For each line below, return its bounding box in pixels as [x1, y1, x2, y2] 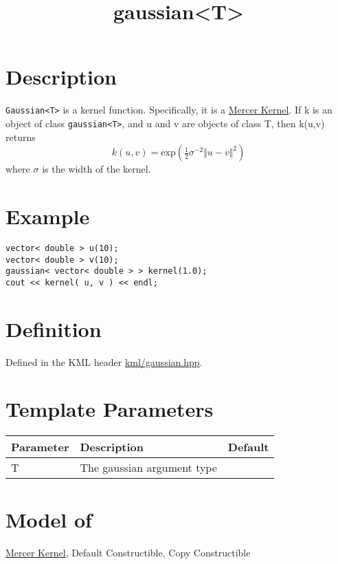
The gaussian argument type [80, 459, 217, 476]
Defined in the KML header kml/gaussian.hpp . [5, 354, 203, 369]
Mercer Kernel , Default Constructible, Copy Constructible [5, 545, 251, 559]
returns [5, 129, 36, 144]
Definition [5, 314, 102, 343]
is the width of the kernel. [42, 162, 151, 176]
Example [5, 202, 90, 230]
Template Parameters [5, 395, 214, 423]
